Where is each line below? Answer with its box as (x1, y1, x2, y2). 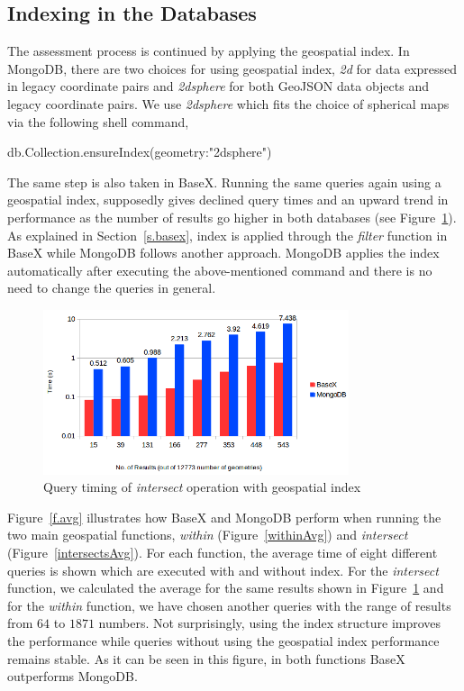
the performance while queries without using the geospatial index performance (7, 632, 440, 650)
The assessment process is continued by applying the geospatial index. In (7, 41, 410, 60)
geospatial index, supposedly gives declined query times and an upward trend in (7, 190, 449, 209)
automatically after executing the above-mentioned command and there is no (7, 260, 432, 279)
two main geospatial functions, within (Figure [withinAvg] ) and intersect (7, 525, 408, 544)
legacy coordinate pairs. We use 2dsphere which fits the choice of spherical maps (7, 94, 450, 113)
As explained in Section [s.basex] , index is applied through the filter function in (7, 225, 448, 244)
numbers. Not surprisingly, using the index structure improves (98, 614, 441, 632)
